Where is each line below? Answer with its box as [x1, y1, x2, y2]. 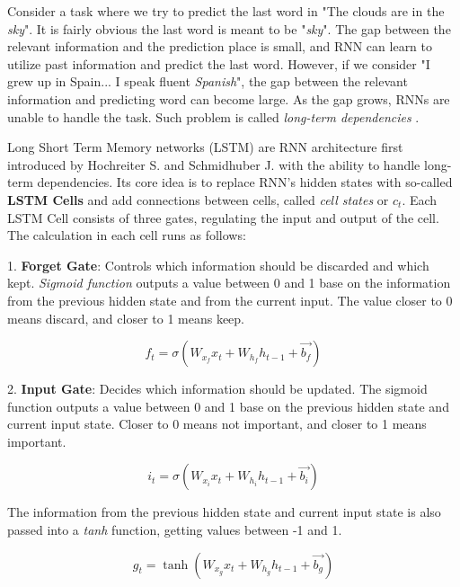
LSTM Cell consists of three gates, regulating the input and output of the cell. [7, 208, 439, 227]
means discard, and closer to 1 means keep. [7, 308, 245, 327]
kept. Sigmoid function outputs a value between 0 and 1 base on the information [7, 273, 451, 292]
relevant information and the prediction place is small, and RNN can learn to [7, 37, 433, 56]
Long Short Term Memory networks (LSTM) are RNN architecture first [7, 138, 403, 156]
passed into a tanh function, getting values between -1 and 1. [7, 520, 342, 539]
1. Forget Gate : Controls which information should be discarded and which [7, 255, 429, 274]
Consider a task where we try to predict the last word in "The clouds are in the [7, 2, 445, 20]
